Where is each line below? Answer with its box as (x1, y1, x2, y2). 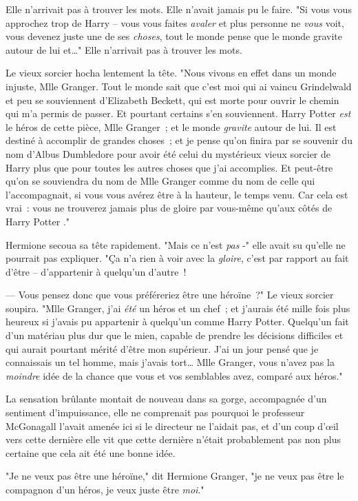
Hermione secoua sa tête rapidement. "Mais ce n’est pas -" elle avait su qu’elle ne (6, 237, 346, 252)
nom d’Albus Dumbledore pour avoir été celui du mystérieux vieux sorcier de (6, 146, 330, 161)
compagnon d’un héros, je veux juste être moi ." (6, 482, 204, 496)
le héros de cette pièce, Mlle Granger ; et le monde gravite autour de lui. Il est (6, 119, 337, 134)
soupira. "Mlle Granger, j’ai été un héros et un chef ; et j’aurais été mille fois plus (6, 300, 350, 315)
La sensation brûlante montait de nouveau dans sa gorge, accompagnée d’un (6, 391, 327, 406)
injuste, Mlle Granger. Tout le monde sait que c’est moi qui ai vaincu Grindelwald (6, 79, 352, 93)
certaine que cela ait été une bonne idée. (6, 445, 176, 460)
